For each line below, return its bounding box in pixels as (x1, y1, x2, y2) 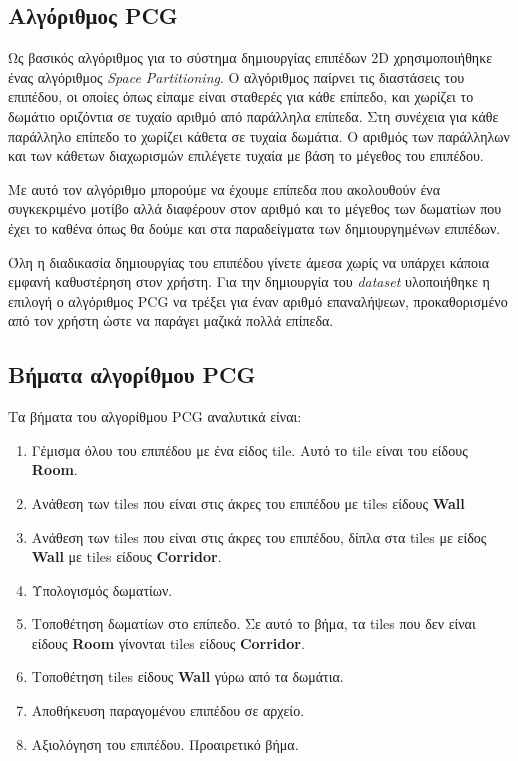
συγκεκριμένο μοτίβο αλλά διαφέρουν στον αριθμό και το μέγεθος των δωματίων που (8, 198, 502, 219)
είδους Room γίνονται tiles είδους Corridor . (31, 632, 305, 653)
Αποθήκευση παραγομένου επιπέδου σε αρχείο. (31, 700, 305, 721)
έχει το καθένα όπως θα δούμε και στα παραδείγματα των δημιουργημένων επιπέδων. (8, 217, 501, 238)
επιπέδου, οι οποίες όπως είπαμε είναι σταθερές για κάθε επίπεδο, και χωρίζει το (8, 86, 474, 107)
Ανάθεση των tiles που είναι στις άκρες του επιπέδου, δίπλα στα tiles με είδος (31, 526, 487, 547)
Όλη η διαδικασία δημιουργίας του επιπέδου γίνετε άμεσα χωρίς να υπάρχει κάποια (8, 251, 490, 272)
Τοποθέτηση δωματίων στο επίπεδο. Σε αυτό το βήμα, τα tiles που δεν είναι (31, 613, 476, 634)
